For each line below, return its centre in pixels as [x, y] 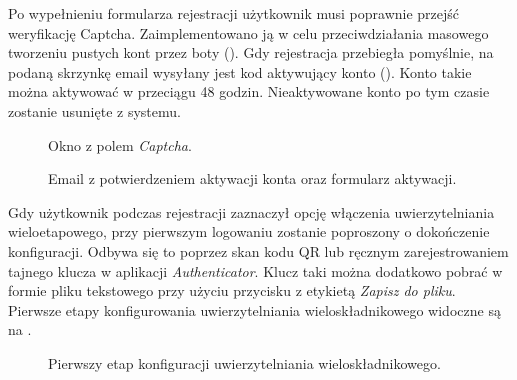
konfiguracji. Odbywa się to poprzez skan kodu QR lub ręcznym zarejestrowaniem [258, 250]
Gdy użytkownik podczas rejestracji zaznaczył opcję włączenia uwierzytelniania [251, 211]
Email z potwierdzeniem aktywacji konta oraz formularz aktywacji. [252, 178]
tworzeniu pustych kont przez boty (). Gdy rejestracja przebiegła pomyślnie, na [251, 52]
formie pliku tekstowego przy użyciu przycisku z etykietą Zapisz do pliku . [232, 290]
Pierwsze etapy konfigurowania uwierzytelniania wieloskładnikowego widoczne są [254, 309]
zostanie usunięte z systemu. [94, 110]
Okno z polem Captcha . [120, 144]
